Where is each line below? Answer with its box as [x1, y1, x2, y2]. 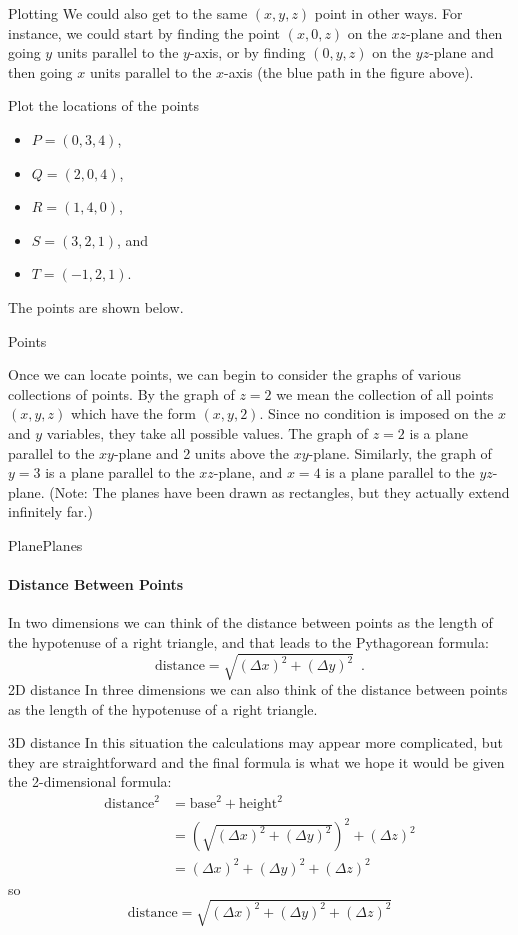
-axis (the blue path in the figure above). [224, 61, 474, 82]
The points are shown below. [8, 296, 184, 317]
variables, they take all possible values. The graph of [46, 422, 368, 443]
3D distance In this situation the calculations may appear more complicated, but [8, 732, 503, 753]
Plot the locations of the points [8, 95, 199, 116]
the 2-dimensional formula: [8, 771, 172, 792]
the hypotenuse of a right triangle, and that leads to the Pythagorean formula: [8, 631, 489, 652]
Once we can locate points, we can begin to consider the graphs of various [8, 364, 462, 385]
